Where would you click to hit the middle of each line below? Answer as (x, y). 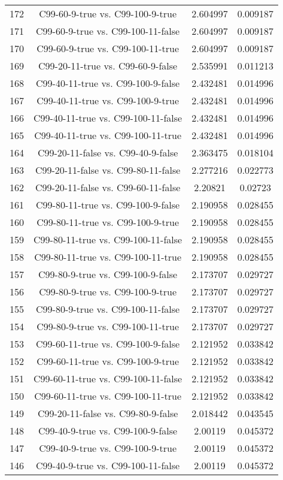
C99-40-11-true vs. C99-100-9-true (108, 100)
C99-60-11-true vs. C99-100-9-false (108, 344)
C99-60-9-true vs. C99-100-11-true (108, 48)
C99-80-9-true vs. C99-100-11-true (108, 326)
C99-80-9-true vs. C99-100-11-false (108, 309)
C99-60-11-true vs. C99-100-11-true (108, 396)
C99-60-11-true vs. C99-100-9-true (108, 361)
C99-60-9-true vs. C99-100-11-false (108, 31)
